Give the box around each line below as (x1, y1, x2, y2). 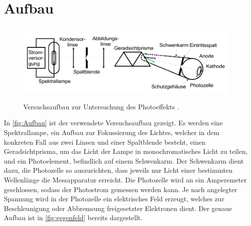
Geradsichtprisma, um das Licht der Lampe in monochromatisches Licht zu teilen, (4, 146, 248, 156)
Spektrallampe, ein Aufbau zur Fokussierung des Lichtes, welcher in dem (4, 127, 220, 137)
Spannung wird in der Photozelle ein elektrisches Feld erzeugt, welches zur (4, 194, 224, 204)
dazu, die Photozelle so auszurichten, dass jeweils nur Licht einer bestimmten (4, 165, 233, 175)
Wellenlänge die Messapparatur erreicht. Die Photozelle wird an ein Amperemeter (4, 175, 247, 185)
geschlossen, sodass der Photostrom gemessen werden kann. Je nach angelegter (4, 184, 237, 194)
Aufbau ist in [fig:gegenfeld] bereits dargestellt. (4, 212, 143, 223)
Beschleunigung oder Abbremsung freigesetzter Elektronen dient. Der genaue (4, 203, 232, 213)
